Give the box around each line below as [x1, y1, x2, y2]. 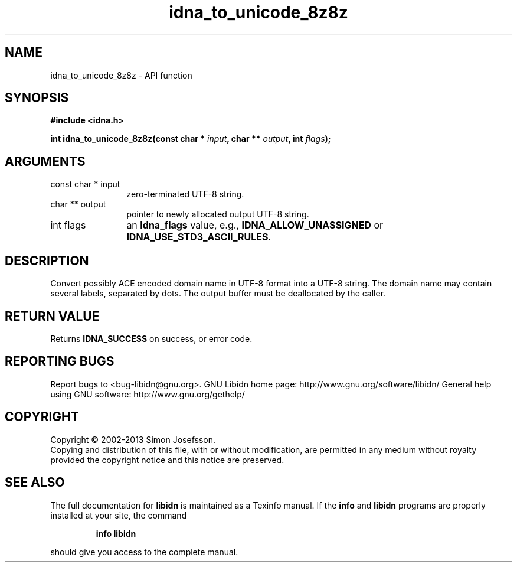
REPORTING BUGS [5, 354, 114, 369]
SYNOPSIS [5, 90, 69, 106]
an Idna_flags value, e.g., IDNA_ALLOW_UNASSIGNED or [126, 219, 384, 232]
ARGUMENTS [5, 154, 86, 169]
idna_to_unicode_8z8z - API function [50, 70, 192, 80]
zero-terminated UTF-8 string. [126, 189, 244, 200]
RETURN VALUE [5, 308, 100, 324]
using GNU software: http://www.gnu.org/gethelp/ [50, 389, 245, 399]
